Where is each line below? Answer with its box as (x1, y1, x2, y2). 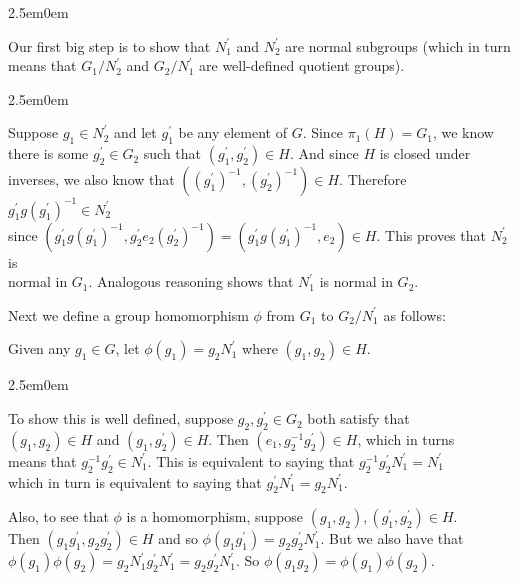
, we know (432, 122, 494, 143)
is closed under (379, 143, 471, 164)
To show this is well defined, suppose (8, 408, 234, 429)
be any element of (178, 122, 287, 143)
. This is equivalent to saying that (147, 450, 355, 471)
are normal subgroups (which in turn (285, 35, 511, 56)
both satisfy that (307, 408, 410, 429)
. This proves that (376, 224, 486, 245)
